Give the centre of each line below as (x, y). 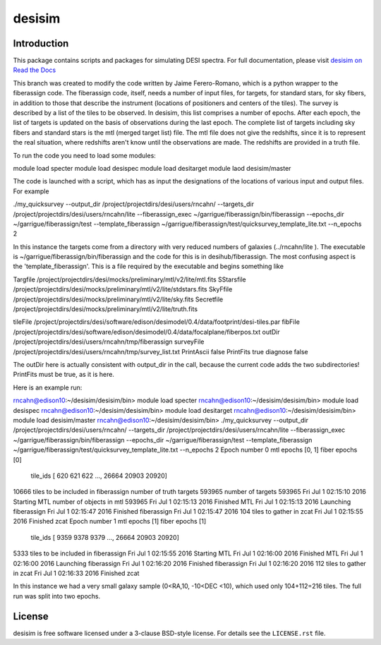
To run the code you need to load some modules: (85, 155)
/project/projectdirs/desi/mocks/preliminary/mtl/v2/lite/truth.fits (105, 309)
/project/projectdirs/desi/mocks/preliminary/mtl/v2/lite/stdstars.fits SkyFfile (123, 289)
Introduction (41, 43)
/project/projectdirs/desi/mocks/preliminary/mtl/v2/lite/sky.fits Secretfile (118, 299)
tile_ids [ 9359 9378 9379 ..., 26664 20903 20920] (105, 537)
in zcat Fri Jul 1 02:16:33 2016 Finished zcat (76, 573)
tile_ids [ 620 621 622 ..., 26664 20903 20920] (99, 476)
